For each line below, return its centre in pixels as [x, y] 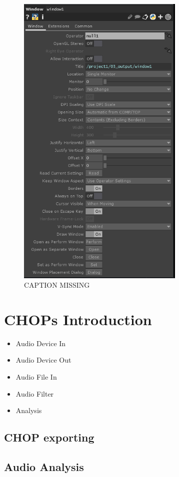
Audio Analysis [44, 466]
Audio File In [36, 377]
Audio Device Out [43, 360]
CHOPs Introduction [78, 319]
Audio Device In [41, 343]
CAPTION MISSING [57, 285]
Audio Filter [35, 393]
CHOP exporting [49, 437]
